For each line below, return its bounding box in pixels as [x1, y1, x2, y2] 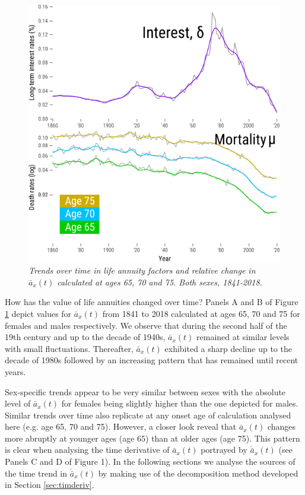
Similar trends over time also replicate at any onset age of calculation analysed [5, 408, 291, 421]
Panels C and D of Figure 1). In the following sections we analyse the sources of [5, 455, 296, 468]
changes [267, 420, 296, 433]
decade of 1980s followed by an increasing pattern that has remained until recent [5, 354, 298, 366]
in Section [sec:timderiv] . [5, 478, 94, 491]
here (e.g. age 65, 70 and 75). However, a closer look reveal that [5, 420, 237, 433]
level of [5, 397, 31, 410]
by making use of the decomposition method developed [98, 467, 298, 479]
